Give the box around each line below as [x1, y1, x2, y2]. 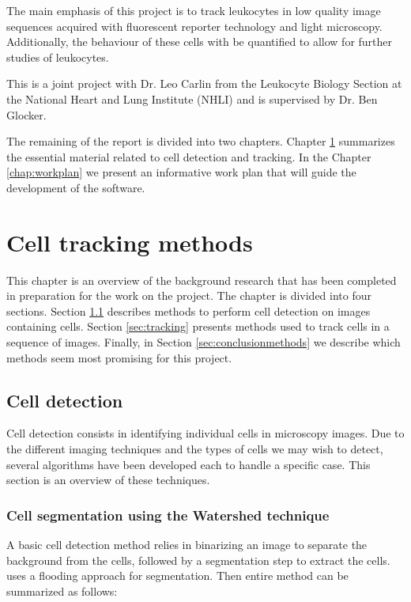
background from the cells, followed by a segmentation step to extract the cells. [6, 551, 390, 568]
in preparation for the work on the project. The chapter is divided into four [6, 287, 372, 304]
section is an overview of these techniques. [6, 471, 210, 488]
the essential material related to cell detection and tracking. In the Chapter [6, 148, 371, 165]
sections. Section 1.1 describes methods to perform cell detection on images [6, 302, 371, 319]
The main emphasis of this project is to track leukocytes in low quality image [6, 2, 381, 18]
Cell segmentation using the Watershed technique [6, 505, 330, 524]
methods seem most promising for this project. [6, 349, 232, 365]
